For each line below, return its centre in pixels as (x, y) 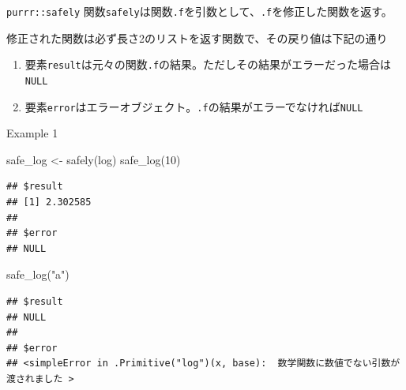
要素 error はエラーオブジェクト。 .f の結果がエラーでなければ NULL (194, 106)
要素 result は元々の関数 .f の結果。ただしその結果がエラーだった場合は (208, 64)
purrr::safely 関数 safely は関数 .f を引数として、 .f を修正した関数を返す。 (199, 11)
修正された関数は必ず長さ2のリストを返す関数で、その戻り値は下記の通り (197, 37)
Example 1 (32, 133)
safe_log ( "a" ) (38, 274)
